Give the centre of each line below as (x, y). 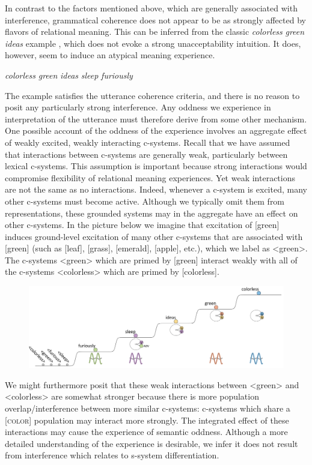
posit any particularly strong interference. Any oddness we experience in (138, 107)
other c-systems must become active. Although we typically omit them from (145, 201)
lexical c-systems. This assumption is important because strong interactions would (156, 166)
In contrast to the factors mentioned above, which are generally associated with (151, 8)
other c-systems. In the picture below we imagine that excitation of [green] (142, 225)
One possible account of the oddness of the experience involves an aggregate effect (156, 130)
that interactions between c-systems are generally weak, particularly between (146, 154)
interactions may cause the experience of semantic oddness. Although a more (146, 432)
